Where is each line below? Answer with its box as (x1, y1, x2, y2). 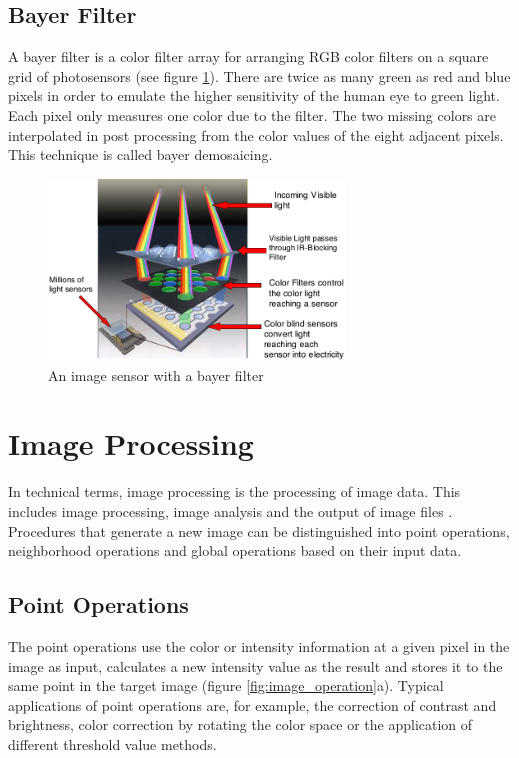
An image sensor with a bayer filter (48, 364, 264, 385)
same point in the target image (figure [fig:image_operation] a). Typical (8, 675, 444, 696)
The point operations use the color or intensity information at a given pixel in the (8, 635, 510, 656)
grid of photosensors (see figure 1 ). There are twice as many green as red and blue (8, 65, 511, 86)
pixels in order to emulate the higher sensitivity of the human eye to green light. (8, 85, 500, 106)
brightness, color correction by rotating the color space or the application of (8, 714, 473, 735)
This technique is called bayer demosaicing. (8, 144, 273, 165)
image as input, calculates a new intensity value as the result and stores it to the (8, 655, 503, 676)
